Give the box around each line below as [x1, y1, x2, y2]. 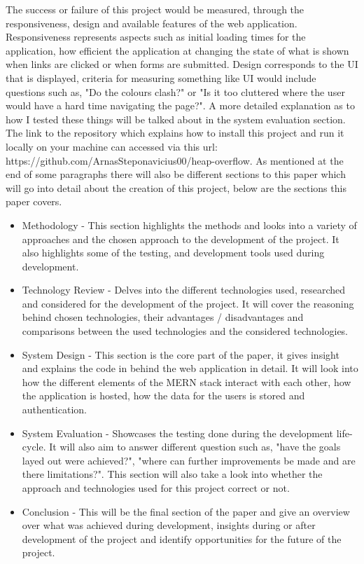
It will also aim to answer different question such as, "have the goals [49, 439, 341, 454]
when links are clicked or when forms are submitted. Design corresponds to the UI [6, 57, 358, 71]
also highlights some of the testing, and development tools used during [22, 245, 325, 260]
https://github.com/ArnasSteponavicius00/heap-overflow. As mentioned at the [6, 153, 344, 167]
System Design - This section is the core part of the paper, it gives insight [22, 347, 339, 362]
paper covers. [6, 194, 62, 209]
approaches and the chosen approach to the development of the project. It [22, 231, 339, 246]
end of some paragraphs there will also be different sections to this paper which [6, 167, 346, 181]
